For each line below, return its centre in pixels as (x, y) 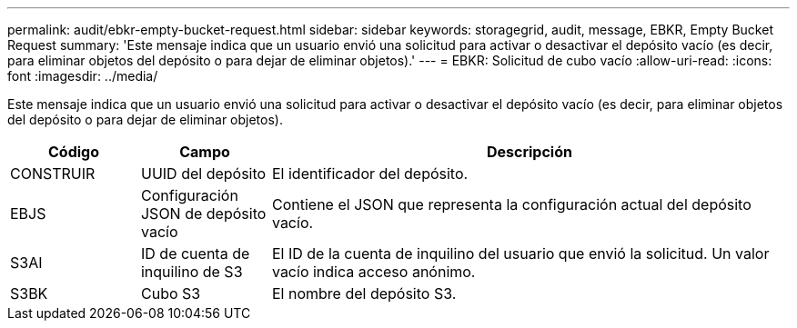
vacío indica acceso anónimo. (373, 272)
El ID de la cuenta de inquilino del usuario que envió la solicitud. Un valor (520, 253)
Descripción (529, 152)
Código (73, 152)
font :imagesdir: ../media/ (83, 76)
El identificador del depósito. (370, 174)
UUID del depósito (203, 174)
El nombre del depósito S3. (364, 293)
